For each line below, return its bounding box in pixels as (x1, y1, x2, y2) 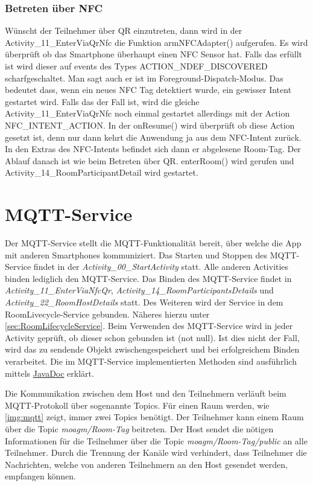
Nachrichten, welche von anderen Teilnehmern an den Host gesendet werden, (5, 458, 288, 470)
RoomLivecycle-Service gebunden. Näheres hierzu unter (5, 307, 210, 320)
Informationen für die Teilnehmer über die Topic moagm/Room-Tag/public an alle (5, 434, 308, 447)
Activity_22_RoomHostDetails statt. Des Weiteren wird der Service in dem (5, 296, 283, 309)
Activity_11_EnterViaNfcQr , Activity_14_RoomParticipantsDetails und (5, 284, 274, 296)
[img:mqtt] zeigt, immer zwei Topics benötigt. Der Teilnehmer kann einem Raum (5, 411, 304, 423)
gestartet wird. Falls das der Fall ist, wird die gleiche (5, 95, 200, 107)
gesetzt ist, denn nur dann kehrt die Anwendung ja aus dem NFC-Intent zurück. (5, 130, 302, 143)
